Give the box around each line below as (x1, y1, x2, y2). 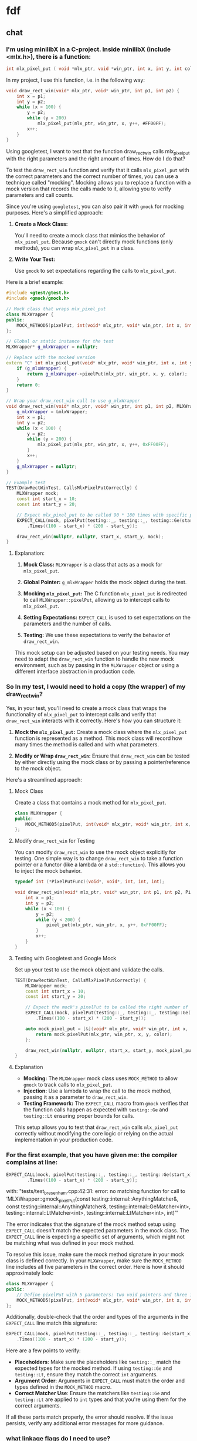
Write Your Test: (14, 256, 56, 263)
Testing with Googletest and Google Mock (14, 954, 117, 961)
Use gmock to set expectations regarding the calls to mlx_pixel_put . (14, 267, 176, 274)
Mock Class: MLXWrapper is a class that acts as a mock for (23, 561, 163, 568)
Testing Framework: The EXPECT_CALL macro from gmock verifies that (23, 1100, 189, 1107)
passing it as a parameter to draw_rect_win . (23, 1094, 128, 1101)
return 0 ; (16, 382, 41, 388)
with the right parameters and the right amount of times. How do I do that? (6, 155, 186, 162)
